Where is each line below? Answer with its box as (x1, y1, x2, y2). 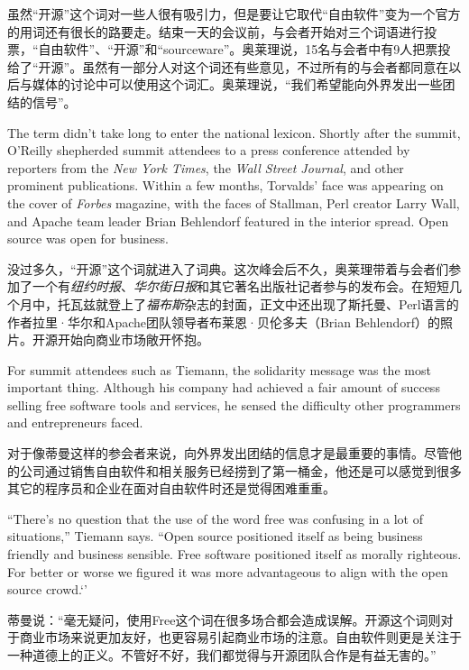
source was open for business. (7, 229, 169, 248)
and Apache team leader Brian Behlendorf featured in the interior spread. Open (7, 211, 449, 230)
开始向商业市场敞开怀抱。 (57, 330, 209, 349)
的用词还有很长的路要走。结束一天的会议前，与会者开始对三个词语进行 (7, 22, 424, 41)
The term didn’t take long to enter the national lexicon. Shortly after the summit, (7, 123, 461, 142)
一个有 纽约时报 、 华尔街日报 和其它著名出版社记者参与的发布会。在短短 (32, 277, 449, 296)
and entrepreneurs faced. (7, 413, 143, 432)
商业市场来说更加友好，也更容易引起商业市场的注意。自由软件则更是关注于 (19, 628, 462, 647)
